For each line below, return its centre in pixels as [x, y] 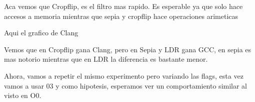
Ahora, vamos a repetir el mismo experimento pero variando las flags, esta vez [124, 75]
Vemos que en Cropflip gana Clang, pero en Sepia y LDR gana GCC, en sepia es [128, 49]
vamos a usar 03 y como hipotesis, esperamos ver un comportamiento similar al [126, 85]
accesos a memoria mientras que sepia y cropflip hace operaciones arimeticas [121, 16]
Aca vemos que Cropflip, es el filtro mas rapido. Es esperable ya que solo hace [123, 6]
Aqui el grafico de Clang [41, 33]
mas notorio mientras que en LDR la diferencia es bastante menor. [106, 59]
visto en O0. [23, 95]
